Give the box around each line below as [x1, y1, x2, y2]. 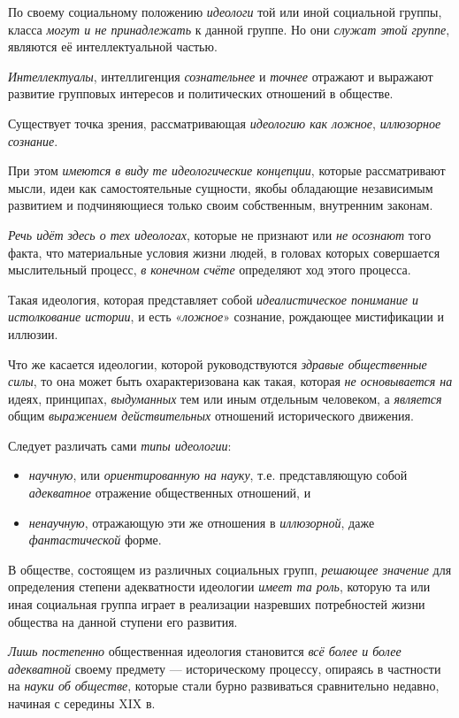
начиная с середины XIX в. [8, 694, 156, 712]
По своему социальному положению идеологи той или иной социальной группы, [8, 3, 442, 20]
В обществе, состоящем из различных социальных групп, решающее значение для [8, 560, 452, 578]
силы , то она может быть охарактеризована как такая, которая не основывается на [8, 372, 453, 390]
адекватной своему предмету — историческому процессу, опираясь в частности [8, 659, 441, 677]
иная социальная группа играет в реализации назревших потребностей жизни [8, 595, 425, 614]
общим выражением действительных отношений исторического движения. [8, 406, 414, 425]
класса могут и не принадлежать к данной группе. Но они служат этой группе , [8, 19, 450, 38]
